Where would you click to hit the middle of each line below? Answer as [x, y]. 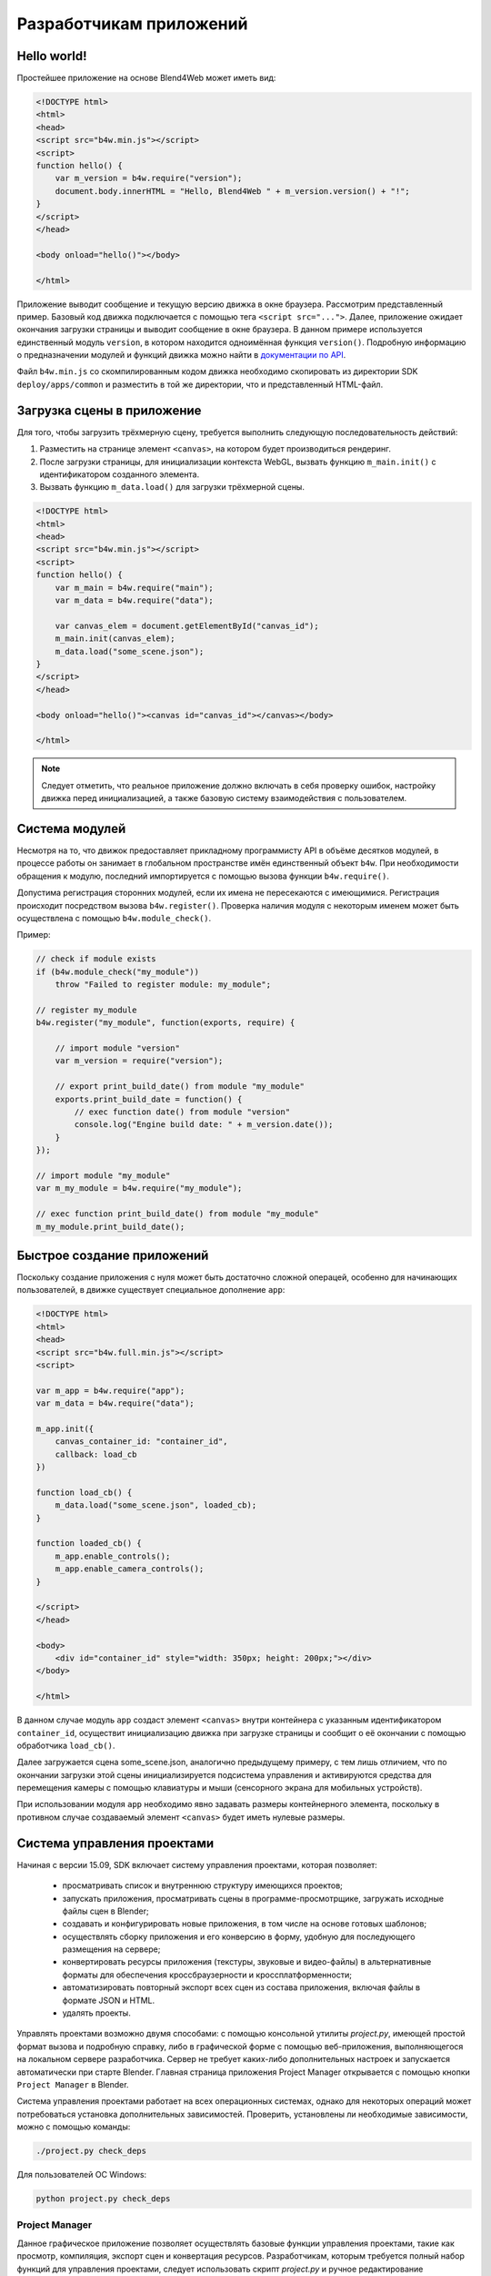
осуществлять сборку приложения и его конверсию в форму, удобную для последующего [239, 1936]
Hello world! [52, 56]
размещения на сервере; [111, 1949]
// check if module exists [96, 959]
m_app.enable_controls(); [113, 1556]
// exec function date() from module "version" [182, 1112]
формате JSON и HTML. [109, 2000]
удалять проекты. [96, 2013]
